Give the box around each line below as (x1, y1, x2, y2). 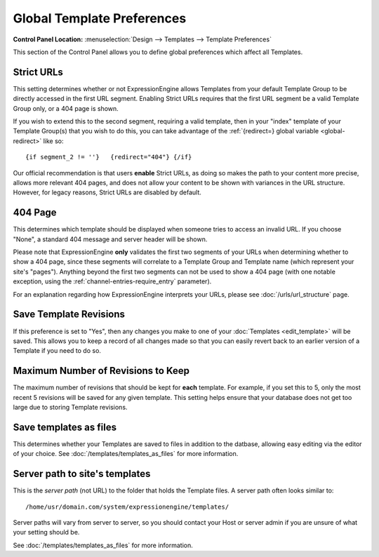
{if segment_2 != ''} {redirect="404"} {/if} (25, 153, 192, 161)
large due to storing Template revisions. (13, 403, 128, 411)
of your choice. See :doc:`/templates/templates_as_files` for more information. (13, 450, 239, 458)
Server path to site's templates (13, 468, 151, 480)
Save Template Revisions (13, 309, 126, 321)
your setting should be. (13, 528, 80, 537)
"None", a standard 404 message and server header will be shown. (13, 235, 208, 243)
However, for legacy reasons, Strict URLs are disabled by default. (13, 188, 201, 196)
